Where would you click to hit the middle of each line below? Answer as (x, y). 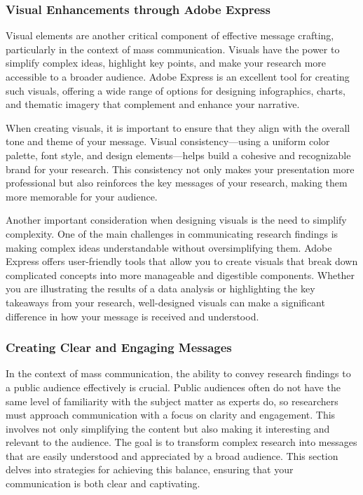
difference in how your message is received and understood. (132, 316)
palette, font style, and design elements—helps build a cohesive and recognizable (178, 155)
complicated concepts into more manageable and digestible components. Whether (180, 274)
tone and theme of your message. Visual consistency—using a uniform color (168, 141)
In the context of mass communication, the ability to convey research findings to (178, 373)
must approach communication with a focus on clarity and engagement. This (171, 415)
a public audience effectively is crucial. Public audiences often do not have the (173, 387)
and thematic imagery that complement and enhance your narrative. (153, 104)
